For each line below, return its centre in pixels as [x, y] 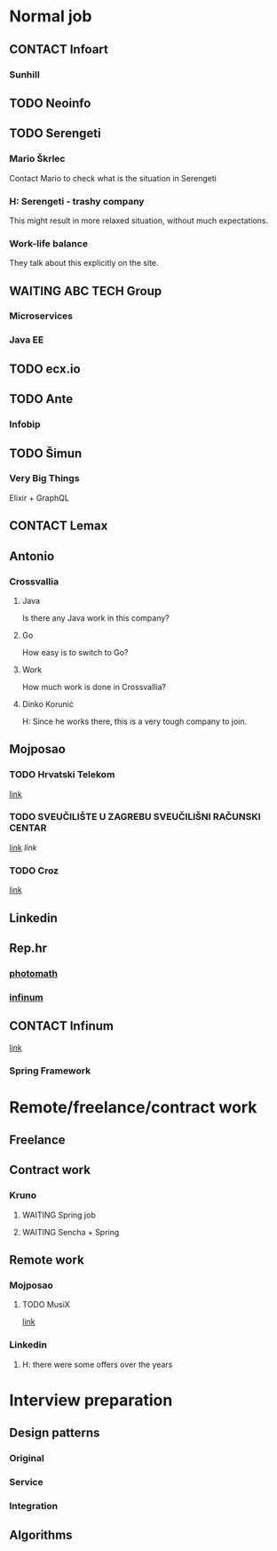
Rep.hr [28, 948]
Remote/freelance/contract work [133, 1107]
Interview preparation [91, 1400]
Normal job [51, 16]
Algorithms [41, 1535]
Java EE [27, 340]
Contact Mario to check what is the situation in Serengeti [113, 178]
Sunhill [24, 75]
